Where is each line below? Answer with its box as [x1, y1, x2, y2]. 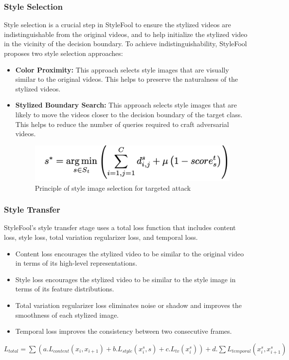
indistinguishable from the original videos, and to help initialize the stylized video [4, 29, 248, 39]
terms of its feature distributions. [15, 284, 114, 294]
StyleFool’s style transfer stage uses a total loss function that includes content [4, 222, 236, 233]
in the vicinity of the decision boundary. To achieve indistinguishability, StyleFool [4, 38, 247, 49]
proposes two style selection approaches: [4, 48, 123, 58]
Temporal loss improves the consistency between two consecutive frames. [15, 326, 232, 336]
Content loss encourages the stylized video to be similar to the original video [15, 248, 244, 258]
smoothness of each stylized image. [15, 309, 119, 320]
